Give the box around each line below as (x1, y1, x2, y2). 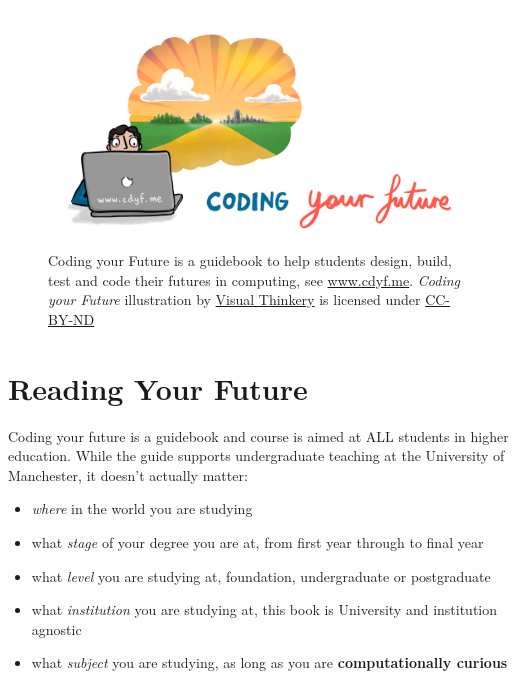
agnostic (31, 618, 82, 639)
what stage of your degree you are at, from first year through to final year (31, 531, 484, 552)
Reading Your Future (8, 367, 308, 408)
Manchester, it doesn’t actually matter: (8, 464, 248, 485)
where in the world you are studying (31, 498, 253, 519)
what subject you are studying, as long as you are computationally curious (31, 652, 508, 673)
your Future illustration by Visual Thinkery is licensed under (48, 289, 421, 310)
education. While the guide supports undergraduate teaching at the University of (8, 445, 505, 466)
